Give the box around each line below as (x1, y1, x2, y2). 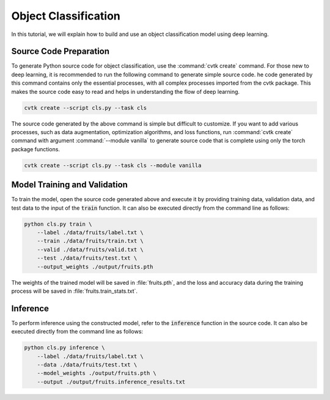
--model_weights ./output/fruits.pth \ (37, 370, 157, 377)
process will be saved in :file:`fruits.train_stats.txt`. (11, 287, 137, 295)
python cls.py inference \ (24, 345, 105, 351)
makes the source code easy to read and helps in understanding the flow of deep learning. (11, 88, 240, 95)
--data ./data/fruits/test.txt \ (37, 362, 137, 368)
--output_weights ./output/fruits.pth (37, 263, 153, 270)
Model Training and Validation (11, 180, 128, 190)
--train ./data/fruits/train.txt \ (37, 238, 144, 245)
